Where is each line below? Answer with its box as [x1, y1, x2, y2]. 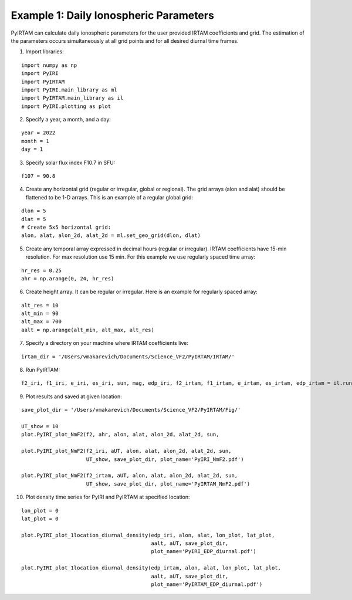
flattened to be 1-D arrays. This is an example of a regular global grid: [25, 194, 194, 201]
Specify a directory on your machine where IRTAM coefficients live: [25, 340, 189, 347]
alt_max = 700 [21, 318, 62, 325]
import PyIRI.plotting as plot [21, 103, 111, 110]
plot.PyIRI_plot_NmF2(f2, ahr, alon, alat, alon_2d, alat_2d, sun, [21, 431, 219, 438]
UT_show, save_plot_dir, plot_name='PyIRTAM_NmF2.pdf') [86, 480, 251, 487]
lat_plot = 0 [21, 515, 59, 522]
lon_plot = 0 [21, 507, 59, 514]
